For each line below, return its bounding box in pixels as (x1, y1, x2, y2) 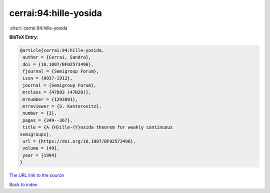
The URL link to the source (9, 172, 64, 178)
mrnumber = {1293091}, (22, 96, 78, 102)
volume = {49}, (22, 145, 60, 151)
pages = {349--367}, (22, 117, 73, 123)
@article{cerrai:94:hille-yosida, (19, 47, 104, 53)
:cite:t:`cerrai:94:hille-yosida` (9, 25, 69, 31)
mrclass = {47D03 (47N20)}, (22, 89, 91, 95)
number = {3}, (22, 110, 57, 116)
